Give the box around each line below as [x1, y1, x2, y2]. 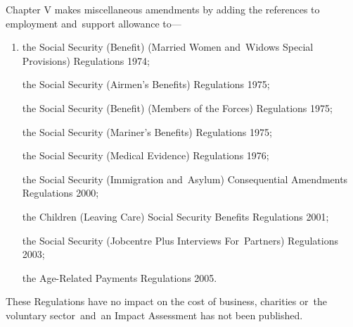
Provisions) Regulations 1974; [22, 53, 150, 68]
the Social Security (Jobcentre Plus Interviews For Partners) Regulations [22, 233, 338, 247]
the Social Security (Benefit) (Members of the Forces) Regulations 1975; [22, 100, 333, 115]
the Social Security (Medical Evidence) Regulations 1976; [22, 148, 269, 163]
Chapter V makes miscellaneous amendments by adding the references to [6, 2, 320, 16]
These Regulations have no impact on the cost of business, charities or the [6, 294, 327, 309]
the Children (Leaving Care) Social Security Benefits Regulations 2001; [22, 209, 329, 223]
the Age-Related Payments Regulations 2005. [22, 270, 217, 285]
